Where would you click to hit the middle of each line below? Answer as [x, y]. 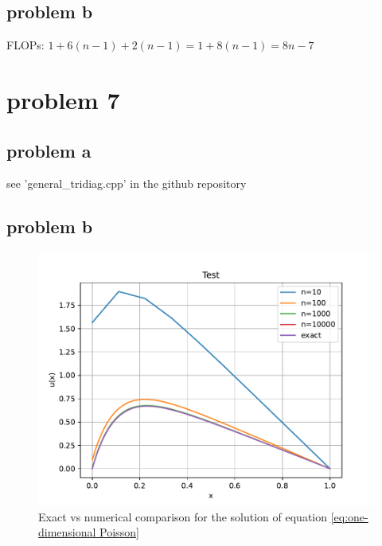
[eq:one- [349, 516]
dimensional [67, 532]
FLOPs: [25, 45]
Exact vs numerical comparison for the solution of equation [183, 516]
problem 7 [63, 99]
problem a [49, 150]
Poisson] [119, 532]
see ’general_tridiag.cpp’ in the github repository [127, 183]
